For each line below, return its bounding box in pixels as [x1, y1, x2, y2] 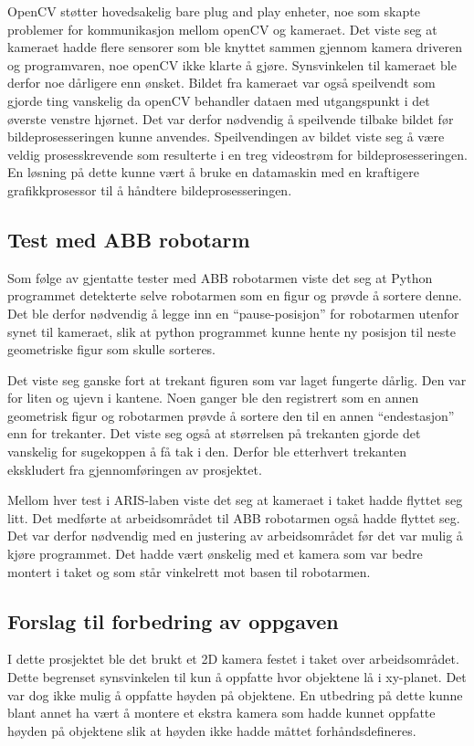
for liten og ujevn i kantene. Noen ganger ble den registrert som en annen [7, 388, 419, 407]
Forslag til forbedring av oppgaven [7, 606, 339, 635]
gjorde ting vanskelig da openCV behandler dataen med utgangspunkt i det [7, 90, 430, 110]
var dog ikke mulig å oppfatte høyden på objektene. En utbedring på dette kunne [7, 685, 463, 704]
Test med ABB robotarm [7, 225, 250, 253]
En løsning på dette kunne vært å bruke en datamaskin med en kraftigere [7, 163, 419, 182]
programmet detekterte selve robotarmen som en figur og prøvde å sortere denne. [7, 286, 462, 305]
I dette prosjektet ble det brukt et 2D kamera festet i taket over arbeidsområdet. [7, 649, 459, 668]
